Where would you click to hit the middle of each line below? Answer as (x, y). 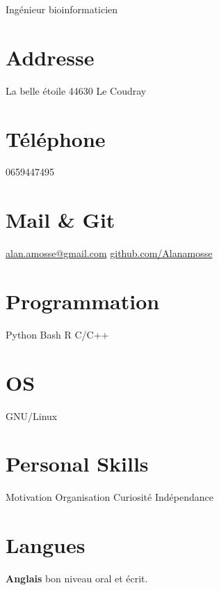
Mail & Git (60, 220)
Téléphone (56, 138)
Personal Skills (77, 464)
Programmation (83, 301)
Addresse (50, 57)
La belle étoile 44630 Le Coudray (76, 90)
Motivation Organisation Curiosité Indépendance (109, 497)
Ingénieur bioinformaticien (62, 9)
